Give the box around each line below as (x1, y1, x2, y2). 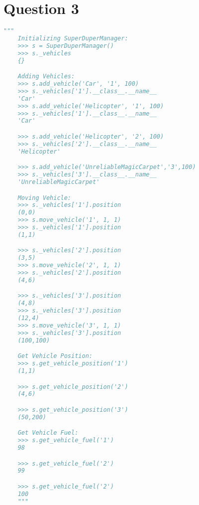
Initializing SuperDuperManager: (17, 35, 128, 42)
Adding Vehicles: (17, 73, 75, 80)
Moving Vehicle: (17, 194, 72, 201)
